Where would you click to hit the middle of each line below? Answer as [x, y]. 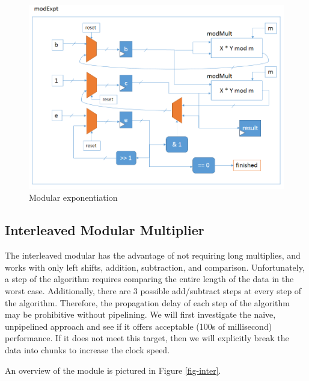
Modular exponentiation [73, 197]
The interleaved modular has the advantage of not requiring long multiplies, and [153, 255]
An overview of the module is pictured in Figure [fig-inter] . [113, 370]
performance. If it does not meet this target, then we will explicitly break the [147, 338]
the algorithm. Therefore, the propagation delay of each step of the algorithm [147, 302]
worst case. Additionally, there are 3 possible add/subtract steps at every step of [153, 291]
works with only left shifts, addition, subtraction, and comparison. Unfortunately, [155, 267]
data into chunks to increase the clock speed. [87, 349]
